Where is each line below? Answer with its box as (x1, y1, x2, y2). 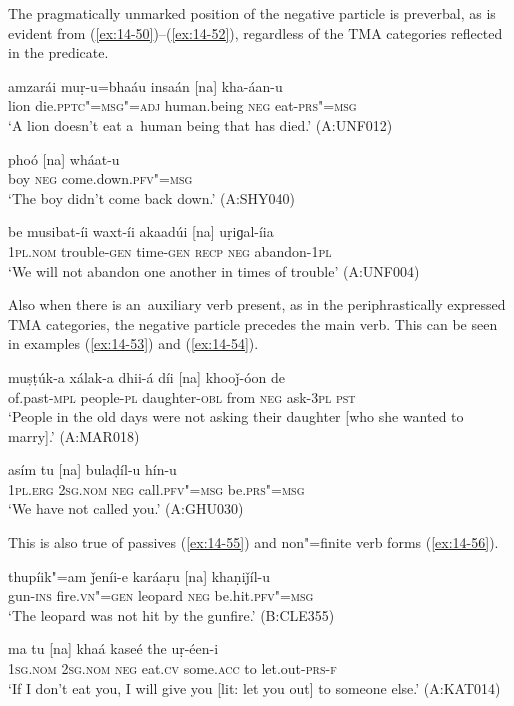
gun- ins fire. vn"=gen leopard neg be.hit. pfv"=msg (8, 585, 314, 606)
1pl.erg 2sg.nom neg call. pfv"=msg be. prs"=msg (8, 478, 305, 499)
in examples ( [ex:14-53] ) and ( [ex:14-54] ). (8, 333, 259, 354)
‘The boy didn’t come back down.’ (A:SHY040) (8, 187, 296, 208)
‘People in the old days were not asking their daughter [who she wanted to (8, 406, 464, 427)
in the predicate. (8, 42, 109, 63)
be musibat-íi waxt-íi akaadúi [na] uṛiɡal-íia (8, 221, 274, 242)
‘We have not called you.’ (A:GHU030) (8, 498, 244, 519)
